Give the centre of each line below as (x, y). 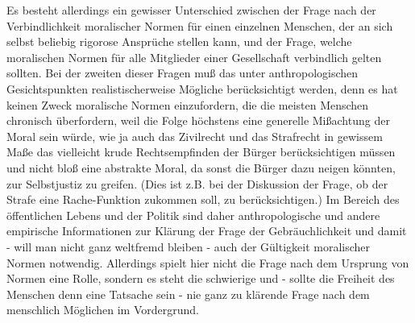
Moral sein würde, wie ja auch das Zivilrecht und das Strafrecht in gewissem (195, 136)
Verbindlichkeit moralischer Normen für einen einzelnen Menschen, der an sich (200, 25)
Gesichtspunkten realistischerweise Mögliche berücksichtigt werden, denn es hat (202, 88)
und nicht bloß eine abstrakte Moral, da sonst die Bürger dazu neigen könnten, (201, 167)
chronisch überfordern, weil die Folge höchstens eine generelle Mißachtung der (198, 120)
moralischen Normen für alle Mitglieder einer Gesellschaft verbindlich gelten (194, 57)
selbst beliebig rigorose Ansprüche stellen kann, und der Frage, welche (179, 41)
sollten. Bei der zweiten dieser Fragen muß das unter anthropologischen (183, 73)
